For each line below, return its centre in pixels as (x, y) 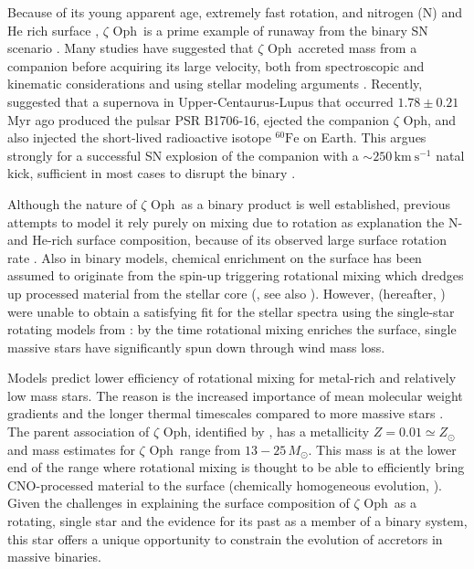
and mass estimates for (71, 449)
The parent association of (79, 432)
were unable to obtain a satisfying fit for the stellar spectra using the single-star (231, 311)
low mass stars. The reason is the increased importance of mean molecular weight (235, 395)
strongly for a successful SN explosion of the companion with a (183, 155)
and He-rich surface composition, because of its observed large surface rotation (227, 240)
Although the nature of (72, 203)
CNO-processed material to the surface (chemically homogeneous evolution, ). (225, 485)
